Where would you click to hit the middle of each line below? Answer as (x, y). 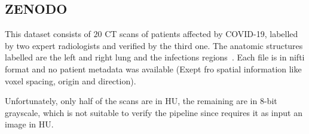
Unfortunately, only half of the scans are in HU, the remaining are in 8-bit (141, 101)
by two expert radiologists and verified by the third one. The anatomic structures (154, 45)
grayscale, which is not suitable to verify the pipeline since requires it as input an (154, 112)
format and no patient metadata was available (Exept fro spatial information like (153, 68)
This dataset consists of (48, 34)
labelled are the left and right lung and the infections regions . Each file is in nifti (155, 57)
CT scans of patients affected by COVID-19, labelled (201, 34)
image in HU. (29, 124)
